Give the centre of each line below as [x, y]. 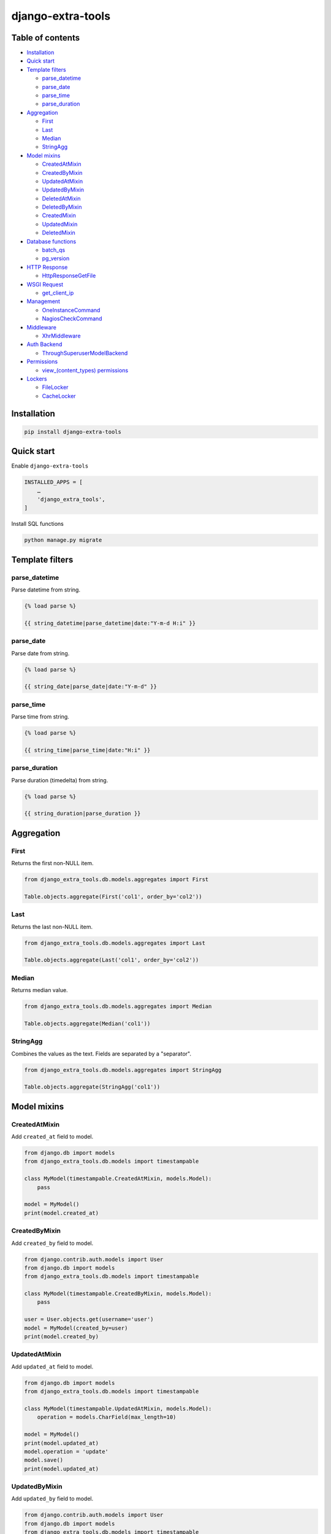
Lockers [37, 379]
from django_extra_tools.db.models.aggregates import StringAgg [123, 1070]
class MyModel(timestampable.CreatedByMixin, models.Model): [118, 1294]
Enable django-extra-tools [50, 466]
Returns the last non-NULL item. [52, 927]
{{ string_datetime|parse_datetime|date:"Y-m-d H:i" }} [110, 623]
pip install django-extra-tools [73, 432]
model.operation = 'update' [66, 1451]
